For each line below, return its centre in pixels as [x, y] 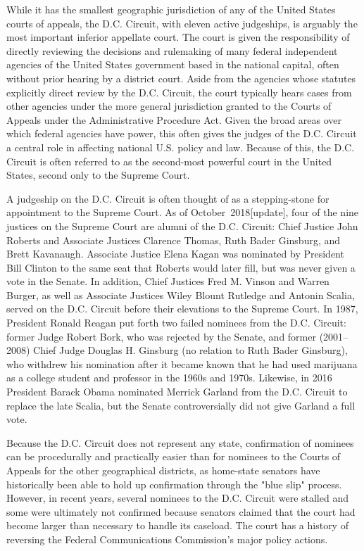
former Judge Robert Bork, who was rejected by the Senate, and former [161, 336]
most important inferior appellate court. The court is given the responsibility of [178, 37]
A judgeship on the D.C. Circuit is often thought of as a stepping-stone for [168, 198]
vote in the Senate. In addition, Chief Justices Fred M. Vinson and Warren [168, 281]
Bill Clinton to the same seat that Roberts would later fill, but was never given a [181, 267]
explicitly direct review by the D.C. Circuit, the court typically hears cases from [179, 92]
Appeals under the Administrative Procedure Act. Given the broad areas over [174, 119]
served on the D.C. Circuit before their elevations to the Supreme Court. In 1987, [182, 309]
